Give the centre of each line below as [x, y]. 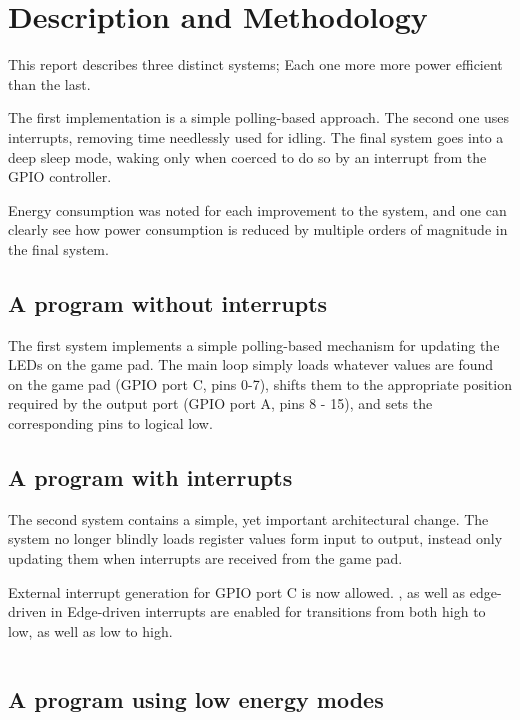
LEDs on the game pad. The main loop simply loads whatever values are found [251, 364]
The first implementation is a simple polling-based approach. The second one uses [259, 117]
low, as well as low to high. [90, 630]
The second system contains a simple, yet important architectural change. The [248, 518]
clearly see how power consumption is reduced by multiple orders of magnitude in [258, 229]
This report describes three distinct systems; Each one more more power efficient [255, 64]
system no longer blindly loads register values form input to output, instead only [255, 538]
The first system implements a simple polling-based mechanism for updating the [254, 344]
